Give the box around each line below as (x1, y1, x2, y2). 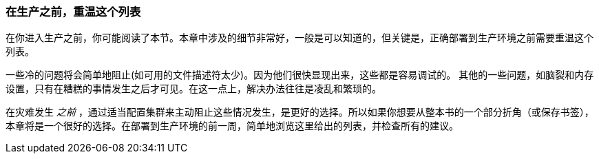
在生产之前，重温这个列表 (6, 5, 141, 19)
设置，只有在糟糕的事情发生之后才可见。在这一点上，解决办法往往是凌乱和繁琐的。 (6, 83, 381, 95)
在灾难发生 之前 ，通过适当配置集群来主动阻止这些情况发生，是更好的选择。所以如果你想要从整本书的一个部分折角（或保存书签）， (6, 106, 594, 118)
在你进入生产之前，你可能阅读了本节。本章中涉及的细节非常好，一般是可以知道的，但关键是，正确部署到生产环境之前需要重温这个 (6, 32, 593, 44)
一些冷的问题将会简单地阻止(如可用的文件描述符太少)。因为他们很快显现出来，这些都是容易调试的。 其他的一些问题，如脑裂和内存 (6, 69, 594, 81)
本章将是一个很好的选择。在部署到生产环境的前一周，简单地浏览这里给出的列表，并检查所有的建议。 (6, 120, 459, 132)
